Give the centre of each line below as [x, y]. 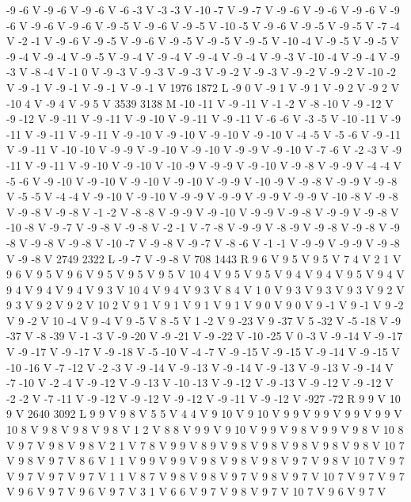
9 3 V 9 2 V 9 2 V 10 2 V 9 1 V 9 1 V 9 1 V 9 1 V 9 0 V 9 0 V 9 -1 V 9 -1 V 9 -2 [205, 305]
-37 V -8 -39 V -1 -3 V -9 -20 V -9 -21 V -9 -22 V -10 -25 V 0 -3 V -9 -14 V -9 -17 [205, 336]
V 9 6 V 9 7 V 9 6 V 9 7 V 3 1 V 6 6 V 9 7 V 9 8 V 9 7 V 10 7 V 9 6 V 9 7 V [196, 491]
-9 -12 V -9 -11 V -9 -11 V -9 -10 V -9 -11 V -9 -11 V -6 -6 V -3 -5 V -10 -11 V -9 [204, 119]
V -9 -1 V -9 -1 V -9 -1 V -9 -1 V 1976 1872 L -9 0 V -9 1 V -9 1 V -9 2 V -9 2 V [203, 87]
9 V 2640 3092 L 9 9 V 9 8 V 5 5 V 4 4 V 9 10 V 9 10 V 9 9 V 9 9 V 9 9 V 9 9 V [204, 414]
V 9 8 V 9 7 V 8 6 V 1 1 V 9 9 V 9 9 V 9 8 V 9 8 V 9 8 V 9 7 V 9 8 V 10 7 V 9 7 [205, 460]
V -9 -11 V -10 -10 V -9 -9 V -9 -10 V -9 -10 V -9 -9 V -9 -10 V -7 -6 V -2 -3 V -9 [204, 149]
